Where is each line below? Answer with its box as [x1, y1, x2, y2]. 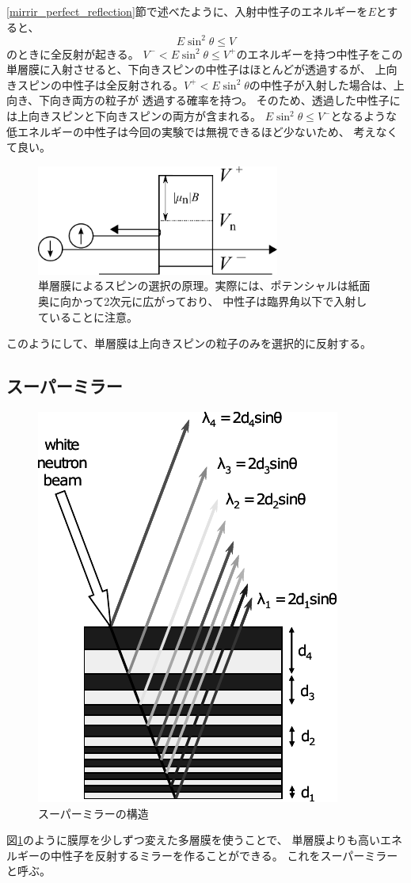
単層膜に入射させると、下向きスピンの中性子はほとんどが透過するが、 [6, 61, 371, 78]
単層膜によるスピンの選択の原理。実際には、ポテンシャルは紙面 [38, 277, 371, 294]
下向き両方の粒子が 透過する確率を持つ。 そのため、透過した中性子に [39, 92, 401, 108]
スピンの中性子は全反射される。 [17, 76, 184, 93]
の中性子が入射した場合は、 [249, 76, 394, 93]
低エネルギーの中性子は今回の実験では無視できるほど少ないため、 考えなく [6, 123, 398, 139]
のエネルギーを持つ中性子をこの [236, 45, 403, 62]
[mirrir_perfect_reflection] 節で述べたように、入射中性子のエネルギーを [6, 3, 368, 19]
